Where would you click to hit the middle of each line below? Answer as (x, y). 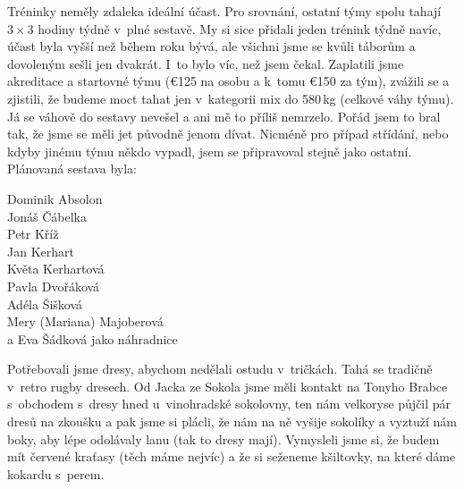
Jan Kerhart (41, 251)
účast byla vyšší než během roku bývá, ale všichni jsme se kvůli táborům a (211, 46)
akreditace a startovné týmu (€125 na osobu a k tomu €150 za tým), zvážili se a (228, 81)
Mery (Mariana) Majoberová (85, 321)
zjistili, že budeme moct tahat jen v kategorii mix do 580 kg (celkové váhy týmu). (231, 98)
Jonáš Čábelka (47, 216)
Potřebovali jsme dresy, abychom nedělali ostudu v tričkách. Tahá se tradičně (220, 369)
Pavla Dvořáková (54, 286)
